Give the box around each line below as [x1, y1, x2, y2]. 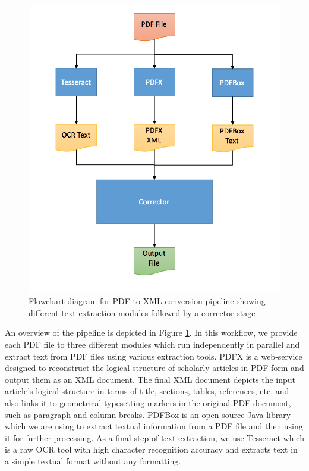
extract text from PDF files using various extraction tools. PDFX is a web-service [5, 350, 302, 362]
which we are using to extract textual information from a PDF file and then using [5, 420, 303, 432]
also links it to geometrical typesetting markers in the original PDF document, [5, 397, 291, 409]
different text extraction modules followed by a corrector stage [29, 306, 256, 319]
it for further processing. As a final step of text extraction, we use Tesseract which [5, 431, 304, 444]
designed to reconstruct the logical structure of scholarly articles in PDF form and [5, 361, 304, 374]
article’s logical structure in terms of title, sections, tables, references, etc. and [5, 385, 289, 397]
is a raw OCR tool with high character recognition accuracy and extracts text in [5, 443, 298, 456]
